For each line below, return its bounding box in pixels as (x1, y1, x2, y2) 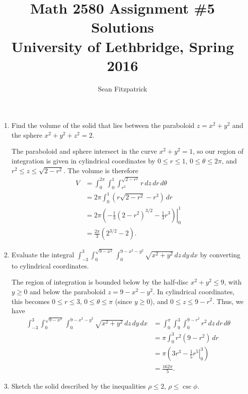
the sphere (11, 129, 42, 140)
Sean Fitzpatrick (98, 83, 147, 93)
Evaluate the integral (11, 249, 74, 259)
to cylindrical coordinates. (11, 260, 89, 270)
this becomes (11, 296, 50, 306)
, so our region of (193, 146, 244, 156)
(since (115, 296, 132, 306)
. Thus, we (212, 296, 244, 306)
